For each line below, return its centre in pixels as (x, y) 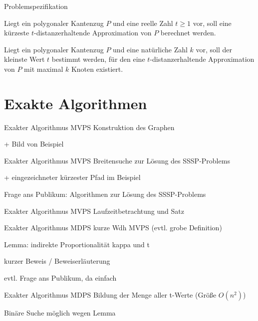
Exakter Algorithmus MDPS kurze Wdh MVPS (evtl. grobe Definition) (113, 228)
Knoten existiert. (97, 69)
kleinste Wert (24, 59)
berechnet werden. (188, 33)
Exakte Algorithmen (76, 103)
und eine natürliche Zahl (150, 49)
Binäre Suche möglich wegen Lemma (60, 312)
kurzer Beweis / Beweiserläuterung (57, 261)
